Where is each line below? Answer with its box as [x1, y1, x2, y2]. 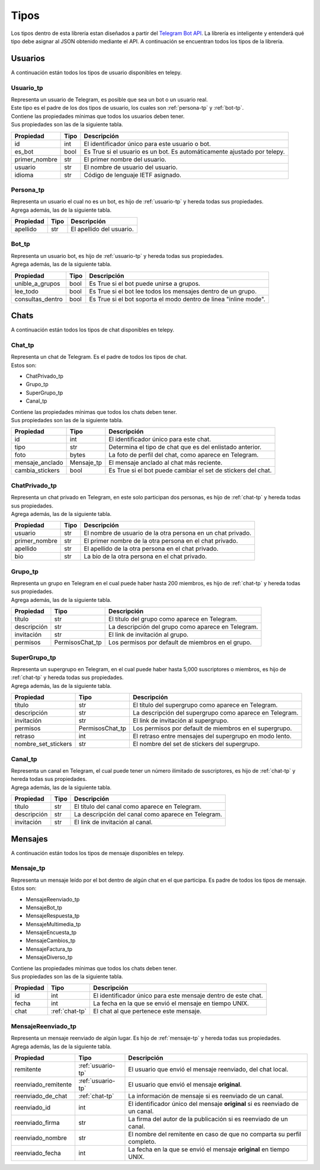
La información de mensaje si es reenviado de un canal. [128, 1092, 284, 1100]
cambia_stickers [14, 466, 60, 474]
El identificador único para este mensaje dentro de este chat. [92, 992, 263, 1000]
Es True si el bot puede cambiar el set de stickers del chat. [108, 466, 272, 474]
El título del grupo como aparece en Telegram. [108, 615, 238, 623]
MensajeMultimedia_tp [25, 920, 81, 927]
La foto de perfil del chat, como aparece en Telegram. [108, 451, 259, 459]
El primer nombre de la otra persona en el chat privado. [84, 537, 238, 545]
